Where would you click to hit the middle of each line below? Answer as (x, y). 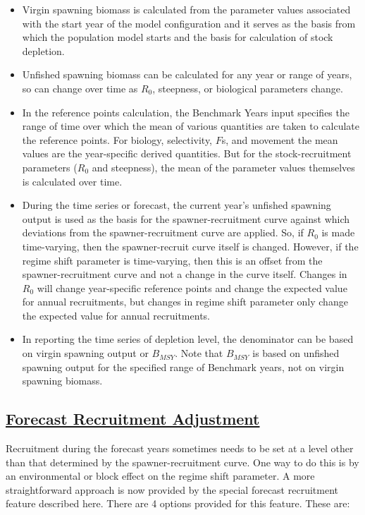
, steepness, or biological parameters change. (248, 88)
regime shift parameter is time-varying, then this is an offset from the (172, 260)
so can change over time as (80, 88)
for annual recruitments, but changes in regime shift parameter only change (185, 302)
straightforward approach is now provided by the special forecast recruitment (172, 489)
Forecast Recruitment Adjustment (133, 419)
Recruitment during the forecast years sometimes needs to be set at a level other (180, 448)
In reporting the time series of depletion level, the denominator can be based (188, 339)
